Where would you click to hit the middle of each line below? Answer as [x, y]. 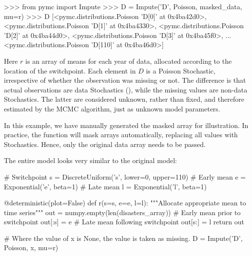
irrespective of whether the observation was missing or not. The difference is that [125, 80]
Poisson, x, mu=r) [31, 247]
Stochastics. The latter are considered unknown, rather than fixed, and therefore [124, 99]
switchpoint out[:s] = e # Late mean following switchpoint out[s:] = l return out [124, 222]
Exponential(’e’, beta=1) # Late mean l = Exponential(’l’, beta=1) [105, 186]
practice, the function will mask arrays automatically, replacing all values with [121, 135]
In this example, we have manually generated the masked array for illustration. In [126, 125]
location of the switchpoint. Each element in [70, 70]
